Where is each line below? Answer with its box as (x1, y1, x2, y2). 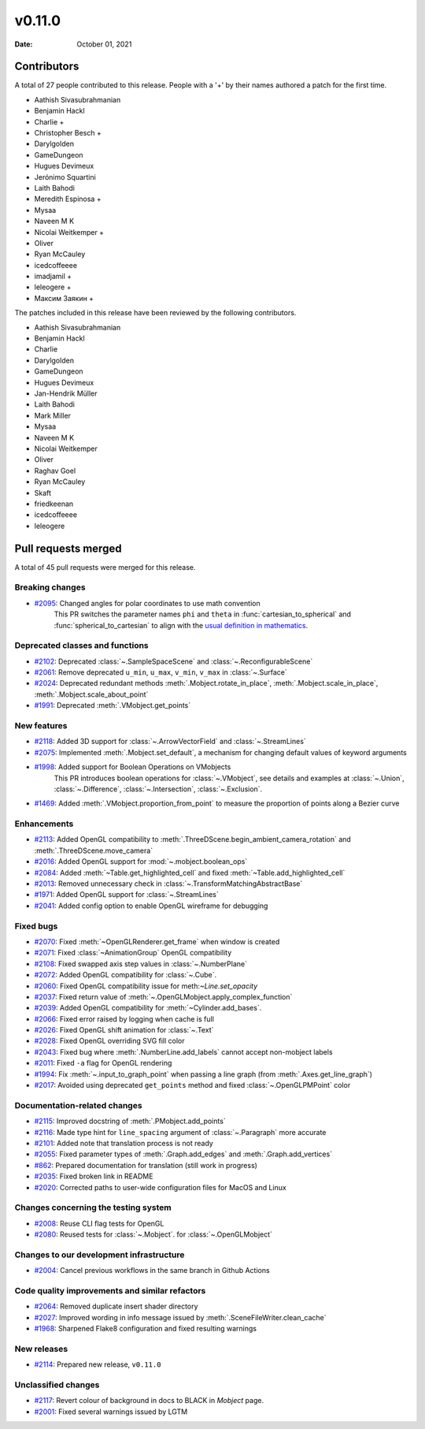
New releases (14, 1343, 68, 1354)
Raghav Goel (34, 466, 76, 475)
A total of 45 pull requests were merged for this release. (14, 562, 196, 571)
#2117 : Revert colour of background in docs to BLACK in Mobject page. (34, 1396, 264, 1405)
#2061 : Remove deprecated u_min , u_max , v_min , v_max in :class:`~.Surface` (34, 668, 287, 677)
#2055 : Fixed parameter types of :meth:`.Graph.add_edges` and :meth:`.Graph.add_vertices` (34, 1149, 333, 1159)
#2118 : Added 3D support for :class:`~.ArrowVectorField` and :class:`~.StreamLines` (34, 737, 306, 746)
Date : (14, 39, 33, 49)
